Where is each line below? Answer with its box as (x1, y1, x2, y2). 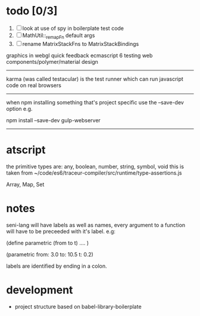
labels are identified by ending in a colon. (6, 262, 107, 269)
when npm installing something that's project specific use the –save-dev (6, 98, 185, 106)
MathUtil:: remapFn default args (22, 32, 95, 40)
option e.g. (6, 105, 33, 112)
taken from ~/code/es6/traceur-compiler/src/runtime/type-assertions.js (6, 169, 182, 176)
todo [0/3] (6, 4, 58, 18)
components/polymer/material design (6, 58, 98, 65)
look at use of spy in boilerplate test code (22, 24, 124, 32)
